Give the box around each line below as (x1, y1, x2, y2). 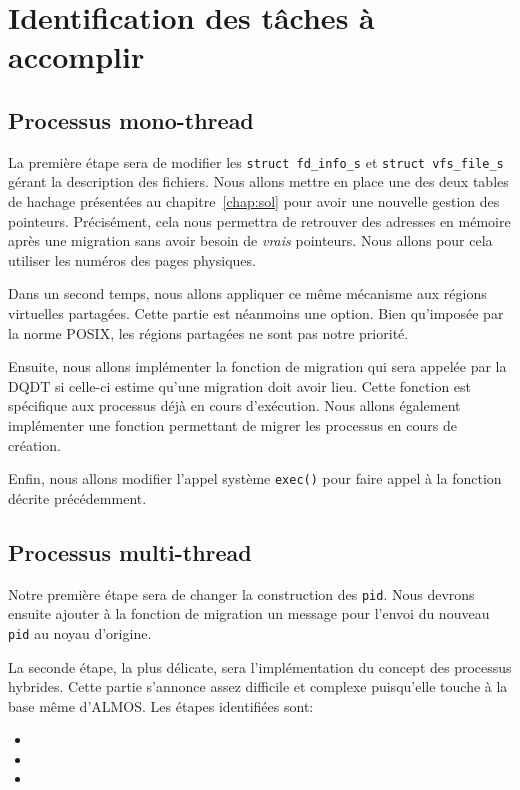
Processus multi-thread (8, 536, 252, 567)
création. (8, 434, 61, 455)
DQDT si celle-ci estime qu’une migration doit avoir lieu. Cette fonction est (8, 375, 472, 396)
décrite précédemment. (8, 487, 147, 508)
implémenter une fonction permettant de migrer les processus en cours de (8, 414, 457, 435)
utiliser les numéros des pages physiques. (8, 249, 256, 270)
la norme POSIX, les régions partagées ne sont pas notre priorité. (8, 322, 409, 343)
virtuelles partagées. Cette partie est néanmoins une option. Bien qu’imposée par (8, 302, 504, 323)
